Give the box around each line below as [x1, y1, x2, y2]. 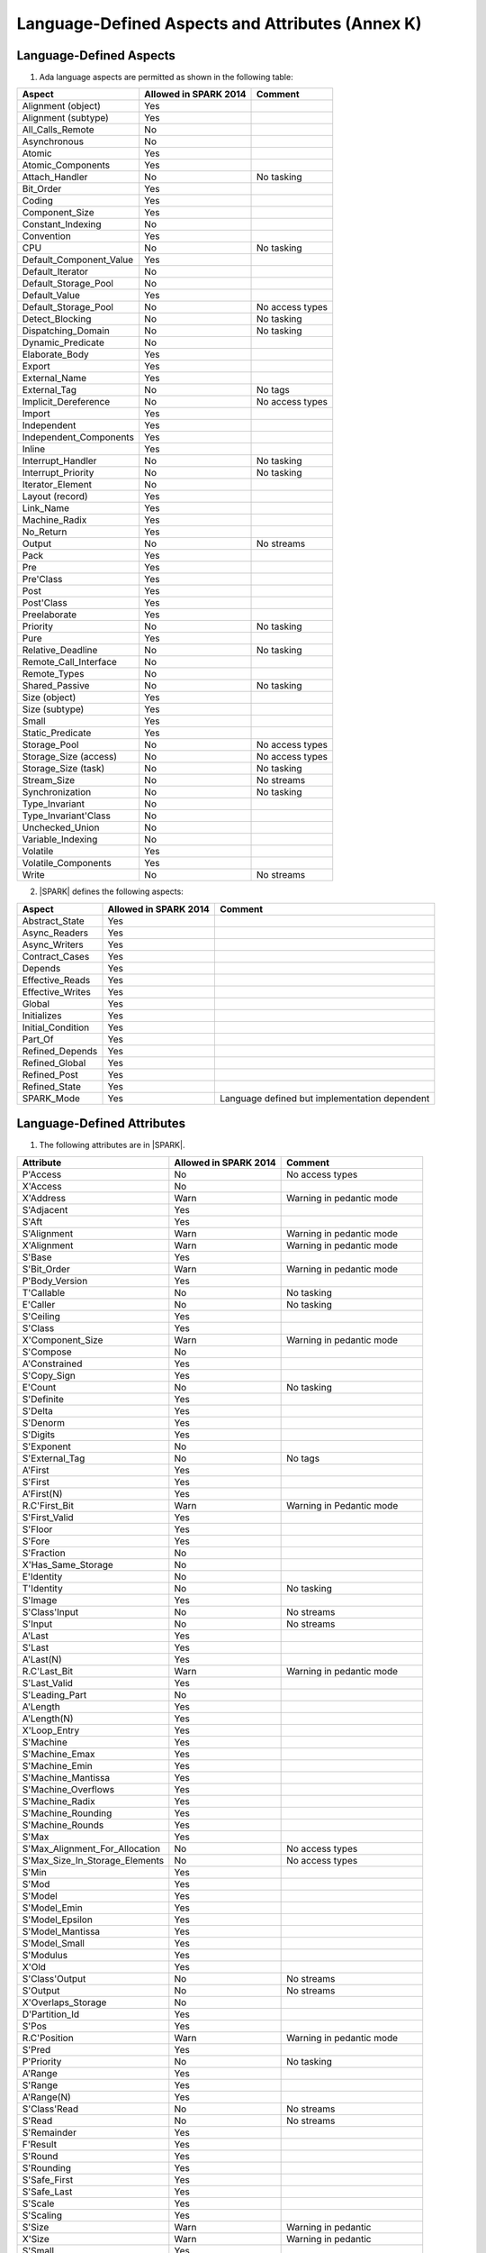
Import [22, 407, 50, 420]
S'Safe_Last [22, 2185, 73, 2198]
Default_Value [22, 289, 80, 302]
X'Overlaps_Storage [22, 1996, 107, 2009]
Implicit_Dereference [22, 396, 111, 408]
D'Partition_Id [22, 2008, 80, 2020]
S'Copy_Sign [22, 1369, 76, 1382]
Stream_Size [22, 774, 76, 787]
